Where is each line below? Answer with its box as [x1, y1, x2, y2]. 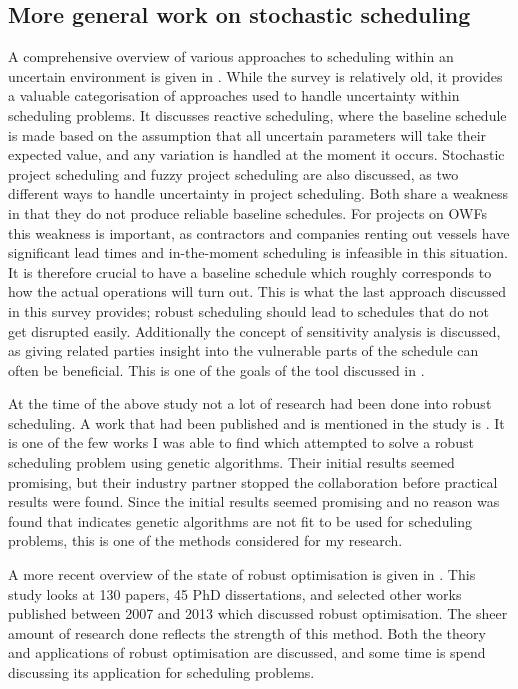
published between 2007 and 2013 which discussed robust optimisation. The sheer [8, 603, 508, 624]
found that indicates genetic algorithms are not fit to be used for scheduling [8, 510, 473, 531]
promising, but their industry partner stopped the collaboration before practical [8, 471, 498, 492]
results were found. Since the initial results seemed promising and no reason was [8, 491, 500, 512]
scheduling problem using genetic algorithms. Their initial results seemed [8, 452, 455, 473]
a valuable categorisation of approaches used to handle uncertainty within [8, 85, 460, 106]
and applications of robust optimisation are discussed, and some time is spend [8, 642, 486, 663]
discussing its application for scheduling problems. [8, 662, 315, 683]
